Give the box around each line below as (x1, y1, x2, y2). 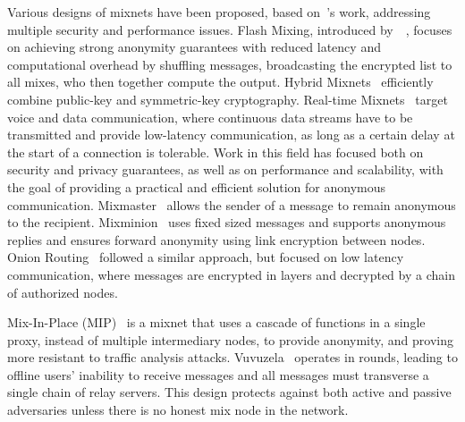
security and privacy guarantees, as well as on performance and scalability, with (7, 160, 444, 179)
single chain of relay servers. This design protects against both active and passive (7, 383, 452, 401)
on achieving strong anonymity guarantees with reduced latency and (7, 38, 381, 56)
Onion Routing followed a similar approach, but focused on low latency (7, 248, 404, 266)
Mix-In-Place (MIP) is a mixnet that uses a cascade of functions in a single (7, 313, 426, 332)
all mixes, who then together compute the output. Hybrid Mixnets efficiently (7, 72, 434, 91)
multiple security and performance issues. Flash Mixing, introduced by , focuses (7, 20, 452, 38)
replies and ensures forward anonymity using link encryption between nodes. (7, 230, 426, 249)
